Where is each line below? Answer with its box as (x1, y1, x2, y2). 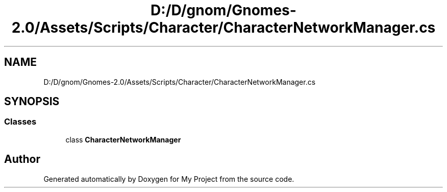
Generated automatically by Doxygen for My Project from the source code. (43, 174, 294, 183)
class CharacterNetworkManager (65, 135, 181, 144)
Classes (4, 116, 37, 127)
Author (4, 153, 40, 166)
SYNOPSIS (4, 95, 60, 108)
